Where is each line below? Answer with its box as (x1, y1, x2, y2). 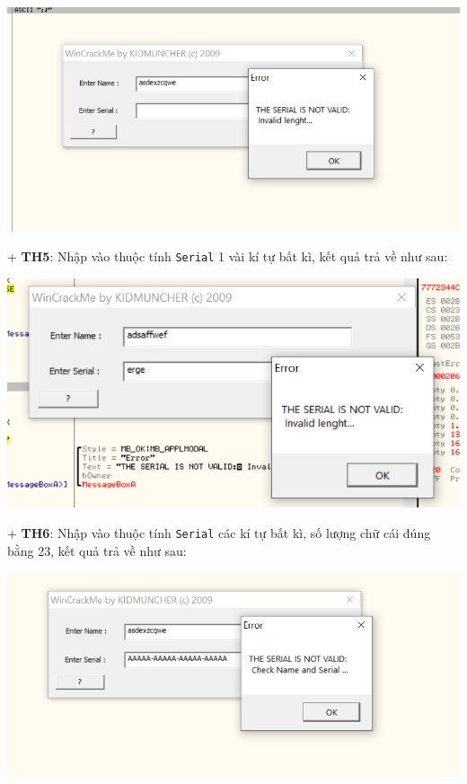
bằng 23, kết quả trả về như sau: (7, 541, 187, 559)
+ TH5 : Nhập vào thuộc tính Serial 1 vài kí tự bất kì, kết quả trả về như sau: (7, 247, 448, 266)
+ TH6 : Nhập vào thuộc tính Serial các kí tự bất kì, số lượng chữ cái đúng (7, 523, 431, 542)
